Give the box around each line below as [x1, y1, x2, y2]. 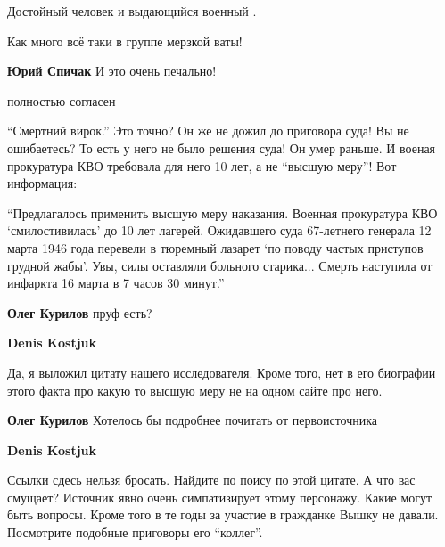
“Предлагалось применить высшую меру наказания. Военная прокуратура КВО [7, 203, 438, 222]
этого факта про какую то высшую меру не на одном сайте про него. [7, 380, 383, 399]
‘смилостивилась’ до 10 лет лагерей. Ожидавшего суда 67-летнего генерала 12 [7, 221, 432, 240]
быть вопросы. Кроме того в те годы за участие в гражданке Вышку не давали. [7, 505, 439, 524]
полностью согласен [7, 91, 116, 110]
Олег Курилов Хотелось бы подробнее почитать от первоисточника [7, 411, 378, 429]
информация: [7, 174, 78, 192]
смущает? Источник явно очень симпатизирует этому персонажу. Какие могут [7, 487, 433, 506]
